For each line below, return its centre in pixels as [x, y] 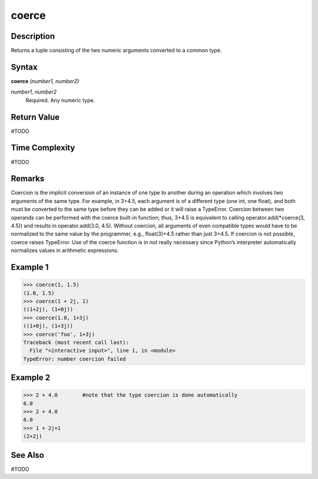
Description [33, 36]
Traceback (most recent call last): [76, 342]
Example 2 [30, 377]
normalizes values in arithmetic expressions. [65, 251]
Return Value [35, 117]
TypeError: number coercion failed [74, 359]
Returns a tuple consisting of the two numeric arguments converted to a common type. [116, 51]
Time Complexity [43, 148]
